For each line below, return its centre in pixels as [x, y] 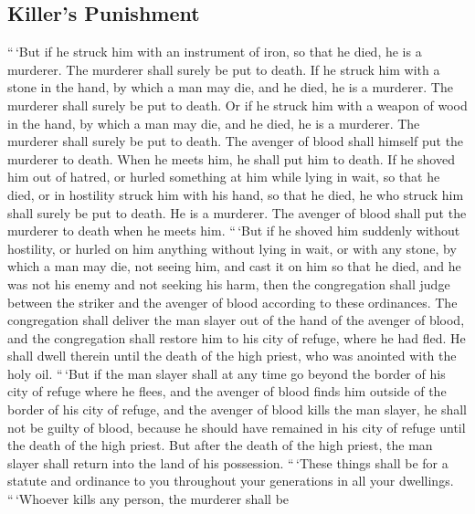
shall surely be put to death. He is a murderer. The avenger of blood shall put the [237, 212]
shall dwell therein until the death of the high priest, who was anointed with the [232, 356]
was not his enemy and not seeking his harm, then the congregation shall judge [229, 283]
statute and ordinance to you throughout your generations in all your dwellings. [231, 481]
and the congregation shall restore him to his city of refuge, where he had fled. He [237, 337]
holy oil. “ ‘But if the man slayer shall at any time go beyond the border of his [227, 373]
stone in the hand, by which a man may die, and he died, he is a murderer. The [230, 87]
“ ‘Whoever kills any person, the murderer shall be [148, 499]
